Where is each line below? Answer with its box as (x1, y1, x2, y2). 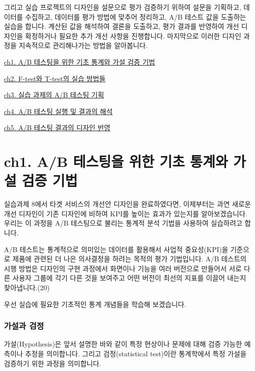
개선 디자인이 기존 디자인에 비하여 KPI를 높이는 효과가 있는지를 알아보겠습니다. (4, 208, 248, 218)
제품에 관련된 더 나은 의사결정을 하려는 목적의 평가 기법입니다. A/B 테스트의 (12, 254, 247, 264)
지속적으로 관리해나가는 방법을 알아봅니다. (19, 40, 148, 50)
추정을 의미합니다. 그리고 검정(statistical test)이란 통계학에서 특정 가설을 (25, 348, 247, 358)
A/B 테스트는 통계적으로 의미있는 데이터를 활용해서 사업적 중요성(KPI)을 (4, 244, 229, 254)
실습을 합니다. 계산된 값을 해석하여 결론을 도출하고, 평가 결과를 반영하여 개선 (4, 21, 239, 31)
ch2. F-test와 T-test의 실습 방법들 (4, 73, 106, 83)
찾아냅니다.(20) (4, 282, 50, 292)
